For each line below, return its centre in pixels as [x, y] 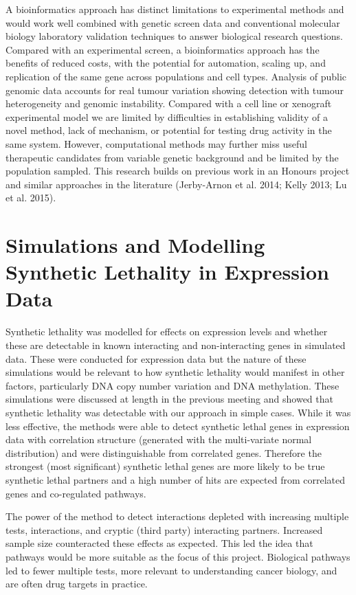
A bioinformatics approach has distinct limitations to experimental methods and [175, 9]
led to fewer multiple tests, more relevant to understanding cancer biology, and [171, 570]
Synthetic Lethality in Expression [167, 272]
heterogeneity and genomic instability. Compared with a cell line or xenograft [169, 103]
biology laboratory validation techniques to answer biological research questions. [174, 36]
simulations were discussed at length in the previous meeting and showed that [169, 399]
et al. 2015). [31, 198]
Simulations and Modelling [135, 245]
